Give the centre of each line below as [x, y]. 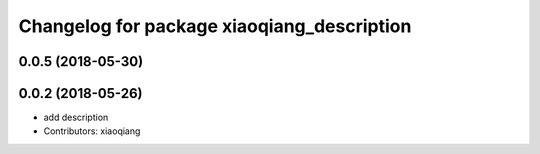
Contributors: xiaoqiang [92, 131]
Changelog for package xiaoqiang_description [215, 26]
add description [76, 117]
